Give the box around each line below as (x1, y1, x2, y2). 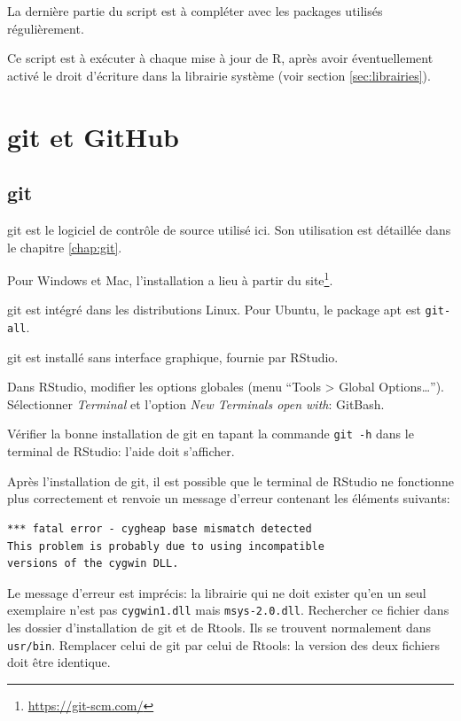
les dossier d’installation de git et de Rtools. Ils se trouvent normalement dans (7, 617, 432, 636)
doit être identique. (7, 653, 111, 671)
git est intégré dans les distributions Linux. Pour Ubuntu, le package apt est (7, 300, 421, 319)
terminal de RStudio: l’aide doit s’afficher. (7, 442, 235, 461)
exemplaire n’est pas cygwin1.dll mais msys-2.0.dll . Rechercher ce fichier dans (7, 601, 449, 619)
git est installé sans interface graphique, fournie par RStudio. (7, 347, 339, 366)
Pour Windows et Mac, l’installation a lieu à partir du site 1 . (7, 268, 333, 289)
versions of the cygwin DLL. (7, 557, 179, 570)
